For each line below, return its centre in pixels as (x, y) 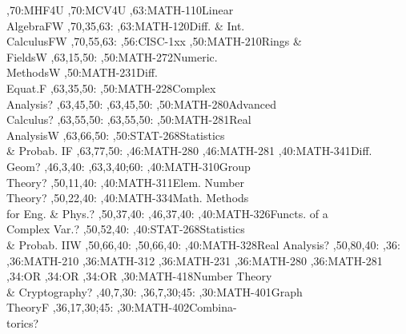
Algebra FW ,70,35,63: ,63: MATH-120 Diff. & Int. (126, 25)
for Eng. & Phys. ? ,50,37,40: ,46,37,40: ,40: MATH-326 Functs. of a (167, 213)
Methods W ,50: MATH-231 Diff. (82, 72)
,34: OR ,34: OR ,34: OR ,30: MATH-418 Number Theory (139, 276)
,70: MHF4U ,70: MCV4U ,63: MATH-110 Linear (120, 10)
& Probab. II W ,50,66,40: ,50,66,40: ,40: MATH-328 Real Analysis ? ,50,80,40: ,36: (203, 244)
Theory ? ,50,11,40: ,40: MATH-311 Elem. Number (126, 182)
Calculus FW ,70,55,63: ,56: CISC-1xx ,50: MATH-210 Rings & (154, 41)
